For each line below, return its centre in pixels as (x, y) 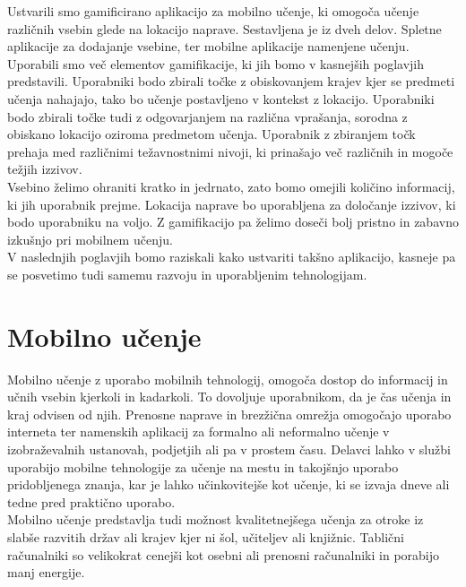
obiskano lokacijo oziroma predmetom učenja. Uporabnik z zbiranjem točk (211, 134)
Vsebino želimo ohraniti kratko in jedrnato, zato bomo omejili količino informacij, (231, 186)
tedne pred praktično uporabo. (91, 501)
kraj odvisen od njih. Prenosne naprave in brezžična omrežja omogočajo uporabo (229, 414)
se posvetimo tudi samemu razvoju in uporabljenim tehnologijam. (187, 274)
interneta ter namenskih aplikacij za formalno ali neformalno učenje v (198, 432)
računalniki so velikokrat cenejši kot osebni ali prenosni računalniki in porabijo (224, 554)
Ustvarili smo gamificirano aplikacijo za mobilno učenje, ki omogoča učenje (213, 11)
